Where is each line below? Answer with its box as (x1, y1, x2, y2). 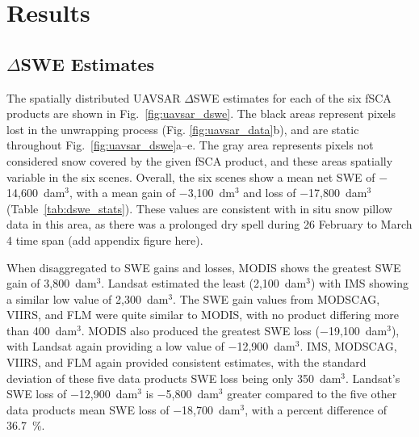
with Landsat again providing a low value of (6, 338, 224, 355)
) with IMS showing (310, 275, 409, 292)
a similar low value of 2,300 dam (6, 290, 169, 307)
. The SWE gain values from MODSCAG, (173, 290, 380, 307)
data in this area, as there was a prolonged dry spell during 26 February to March (6, 216, 413, 233)
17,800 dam (308, 184, 367, 201)
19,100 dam (328, 321, 388, 338)
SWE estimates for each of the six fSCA (193, 89, 392, 106)
